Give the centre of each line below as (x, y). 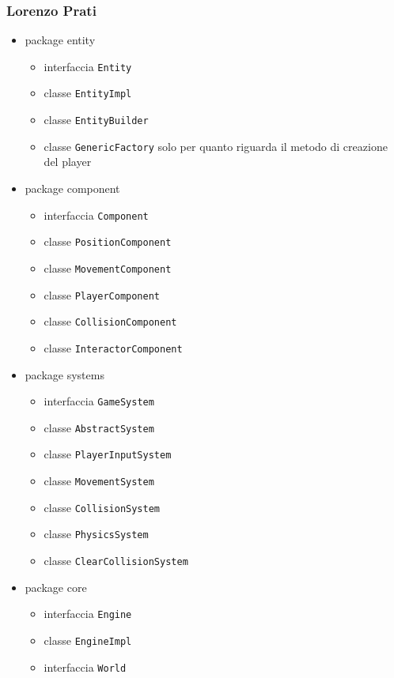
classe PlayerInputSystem (108, 454)
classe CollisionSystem (102, 507)
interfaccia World (85, 667)
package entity (60, 40)
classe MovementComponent (108, 267)
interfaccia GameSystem (99, 401)
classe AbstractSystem (99, 427)
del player (68, 162)
